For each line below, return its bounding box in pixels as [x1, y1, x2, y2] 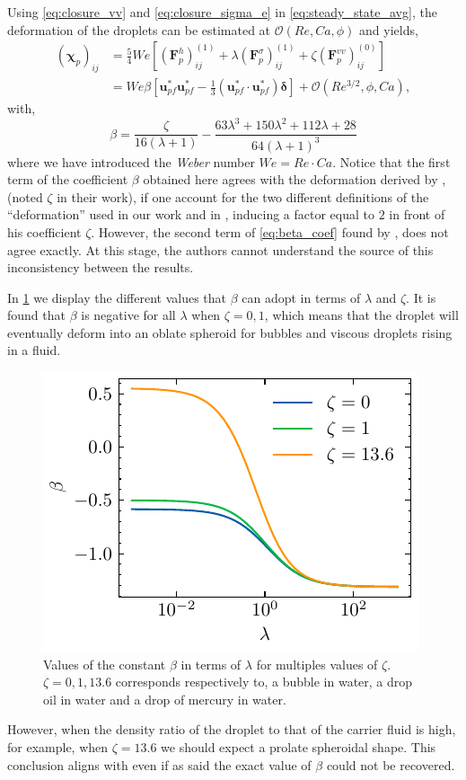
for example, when [7, 738, 109, 757]
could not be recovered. [326, 755, 455, 774]
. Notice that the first [332, 152, 451, 171]
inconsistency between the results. [7, 258, 194, 277]
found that [7, 306, 66, 324]
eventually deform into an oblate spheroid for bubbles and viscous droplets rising [7, 323, 453, 341]
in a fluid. [7, 341, 61, 359]
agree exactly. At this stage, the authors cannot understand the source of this [7, 240, 434, 259]
